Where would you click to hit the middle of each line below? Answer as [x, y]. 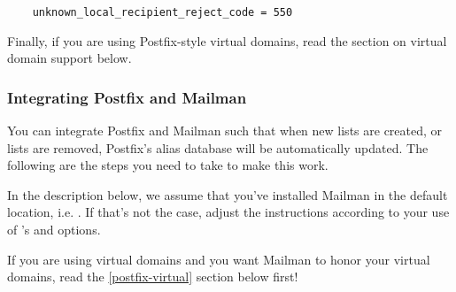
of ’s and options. [54, 230]
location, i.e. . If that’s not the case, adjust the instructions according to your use [228, 212]
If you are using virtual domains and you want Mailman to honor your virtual [219, 259]
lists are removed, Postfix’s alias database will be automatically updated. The [218, 147]
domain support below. [70, 58]
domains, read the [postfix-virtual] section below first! [153, 277]
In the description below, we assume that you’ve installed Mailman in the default [228, 194]
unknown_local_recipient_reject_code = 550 [162, 12]
